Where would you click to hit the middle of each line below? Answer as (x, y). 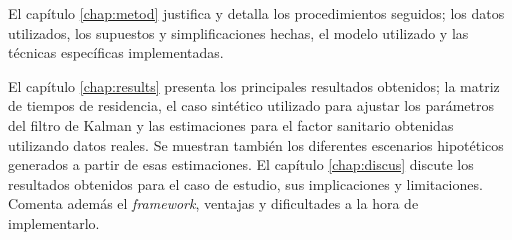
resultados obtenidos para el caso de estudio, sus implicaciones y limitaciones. (245, 183)
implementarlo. (54, 222)
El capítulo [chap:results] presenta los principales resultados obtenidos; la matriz (254, 85)
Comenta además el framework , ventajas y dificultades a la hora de (213, 203)
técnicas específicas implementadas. (116, 52)
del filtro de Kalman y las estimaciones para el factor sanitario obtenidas (231, 124)
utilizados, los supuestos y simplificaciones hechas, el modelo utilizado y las (238, 32)
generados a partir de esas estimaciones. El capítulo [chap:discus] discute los (241, 164)
